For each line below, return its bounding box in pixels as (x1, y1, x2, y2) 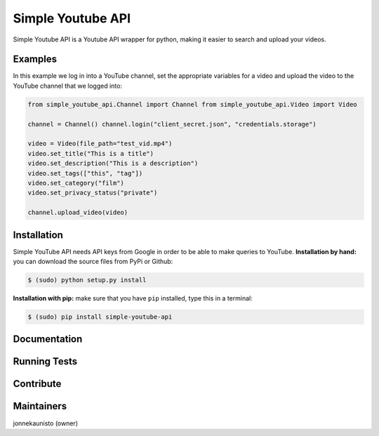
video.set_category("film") (27, 179, 124, 187)
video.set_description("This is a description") (27, 159, 199, 168)
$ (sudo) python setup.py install (27, 276, 147, 284)
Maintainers (13, 400, 67, 412)
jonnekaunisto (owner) (13, 418, 79, 428)
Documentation (13, 333, 83, 345)
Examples (13, 53, 58, 65)
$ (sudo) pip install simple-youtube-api (27, 312, 173, 321)
